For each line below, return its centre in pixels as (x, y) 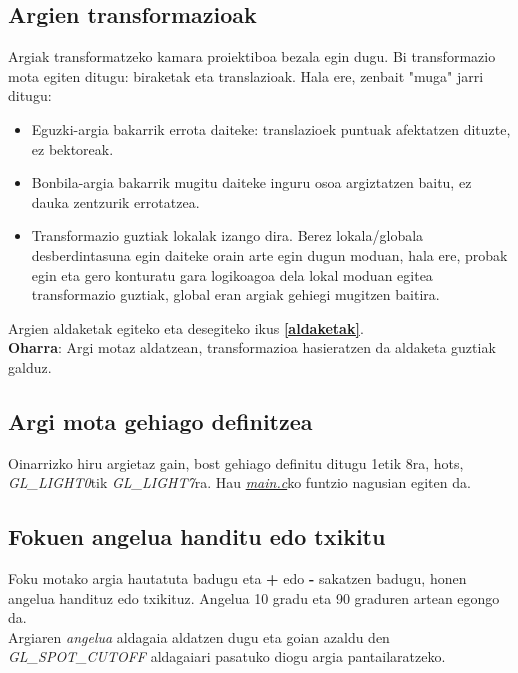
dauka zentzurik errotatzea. (115, 201)
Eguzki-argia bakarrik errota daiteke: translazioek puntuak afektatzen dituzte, (271, 128)
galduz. (30, 366)
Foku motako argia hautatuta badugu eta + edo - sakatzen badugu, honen (237, 578)
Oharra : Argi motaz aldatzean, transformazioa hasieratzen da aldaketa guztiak (252, 347)
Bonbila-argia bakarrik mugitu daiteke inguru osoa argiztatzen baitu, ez (251, 182)
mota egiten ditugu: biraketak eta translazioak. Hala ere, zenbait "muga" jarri (246, 75)
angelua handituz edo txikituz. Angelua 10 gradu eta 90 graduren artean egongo (254, 597)
